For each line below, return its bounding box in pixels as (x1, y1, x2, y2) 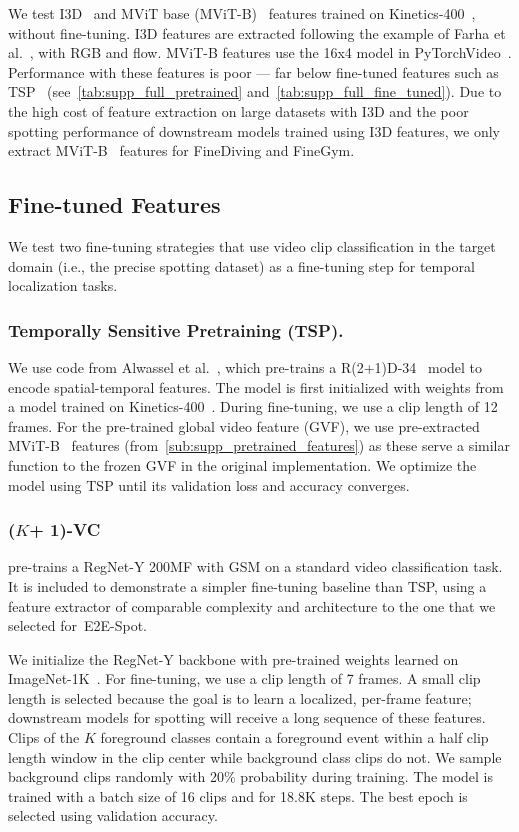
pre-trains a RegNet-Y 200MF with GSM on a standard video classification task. (8, 556, 503, 577)
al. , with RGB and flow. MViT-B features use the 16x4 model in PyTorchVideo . (8, 42, 512, 63)
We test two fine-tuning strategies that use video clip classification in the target (8, 235, 496, 256)
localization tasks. (8, 275, 118, 296)
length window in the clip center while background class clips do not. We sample (8, 746, 502, 767)
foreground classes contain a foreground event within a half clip (100, 727, 489, 748)
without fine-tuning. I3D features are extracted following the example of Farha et (8, 22, 506, 43)
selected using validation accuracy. (8, 805, 218, 826)
